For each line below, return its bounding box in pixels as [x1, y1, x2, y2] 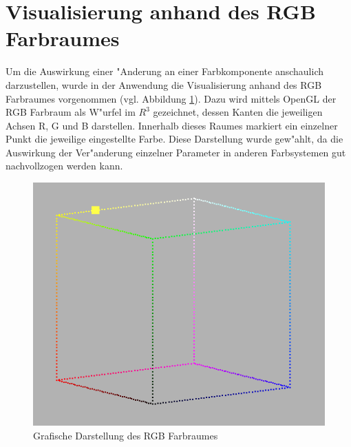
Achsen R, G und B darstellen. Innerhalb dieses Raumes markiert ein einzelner [6, 118, 338, 132]
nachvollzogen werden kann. [6, 158, 123, 173]
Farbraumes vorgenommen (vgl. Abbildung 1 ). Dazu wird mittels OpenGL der [6, 91, 337, 105]
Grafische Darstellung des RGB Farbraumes [33, 428, 218, 442]
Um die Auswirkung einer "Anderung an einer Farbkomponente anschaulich [6, 64, 323, 79]
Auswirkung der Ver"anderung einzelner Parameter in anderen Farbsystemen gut [6, 145, 346, 159]
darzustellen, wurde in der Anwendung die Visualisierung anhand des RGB [6, 77, 322, 92]
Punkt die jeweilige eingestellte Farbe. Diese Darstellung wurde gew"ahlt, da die [6, 132, 343, 146]
